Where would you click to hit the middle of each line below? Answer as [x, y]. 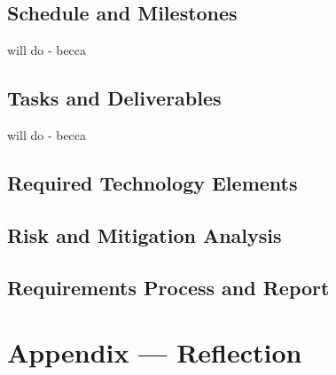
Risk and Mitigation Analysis [145, 234]
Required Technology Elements [152, 182]
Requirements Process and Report [168, 287]
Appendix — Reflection [155, 352]
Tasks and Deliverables [114, 98]
